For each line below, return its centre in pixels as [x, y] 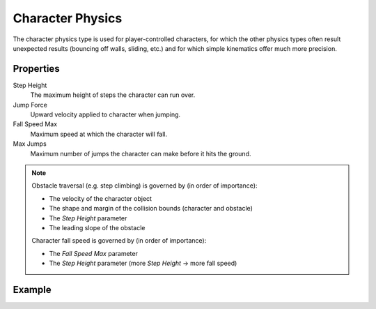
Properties [36, 69]
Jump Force [30, 105]
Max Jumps [30, 144]
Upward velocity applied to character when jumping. [105, 114]
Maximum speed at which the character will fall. [99, 134]
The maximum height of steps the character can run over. [113, 95]
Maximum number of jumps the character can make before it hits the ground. [141, 153]
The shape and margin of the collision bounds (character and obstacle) [151, 209]
